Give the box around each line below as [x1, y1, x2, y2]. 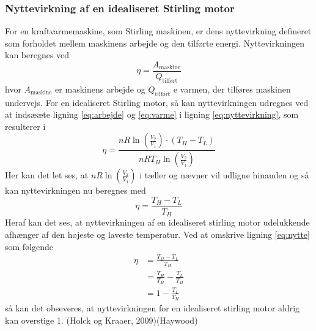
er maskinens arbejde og [55, 82, 145, 95]
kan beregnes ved [5, 48, 70, 61]
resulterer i [5, 120, 46, 132]
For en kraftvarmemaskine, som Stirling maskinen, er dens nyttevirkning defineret [5, 25, 312, 37]
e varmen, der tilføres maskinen [173, 82, 291, 95]
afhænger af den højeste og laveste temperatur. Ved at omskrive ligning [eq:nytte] [5, 228, 310, 241]
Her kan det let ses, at [5, 169, 89, 181]
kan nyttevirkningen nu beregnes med [5, 184, 146, 197]
